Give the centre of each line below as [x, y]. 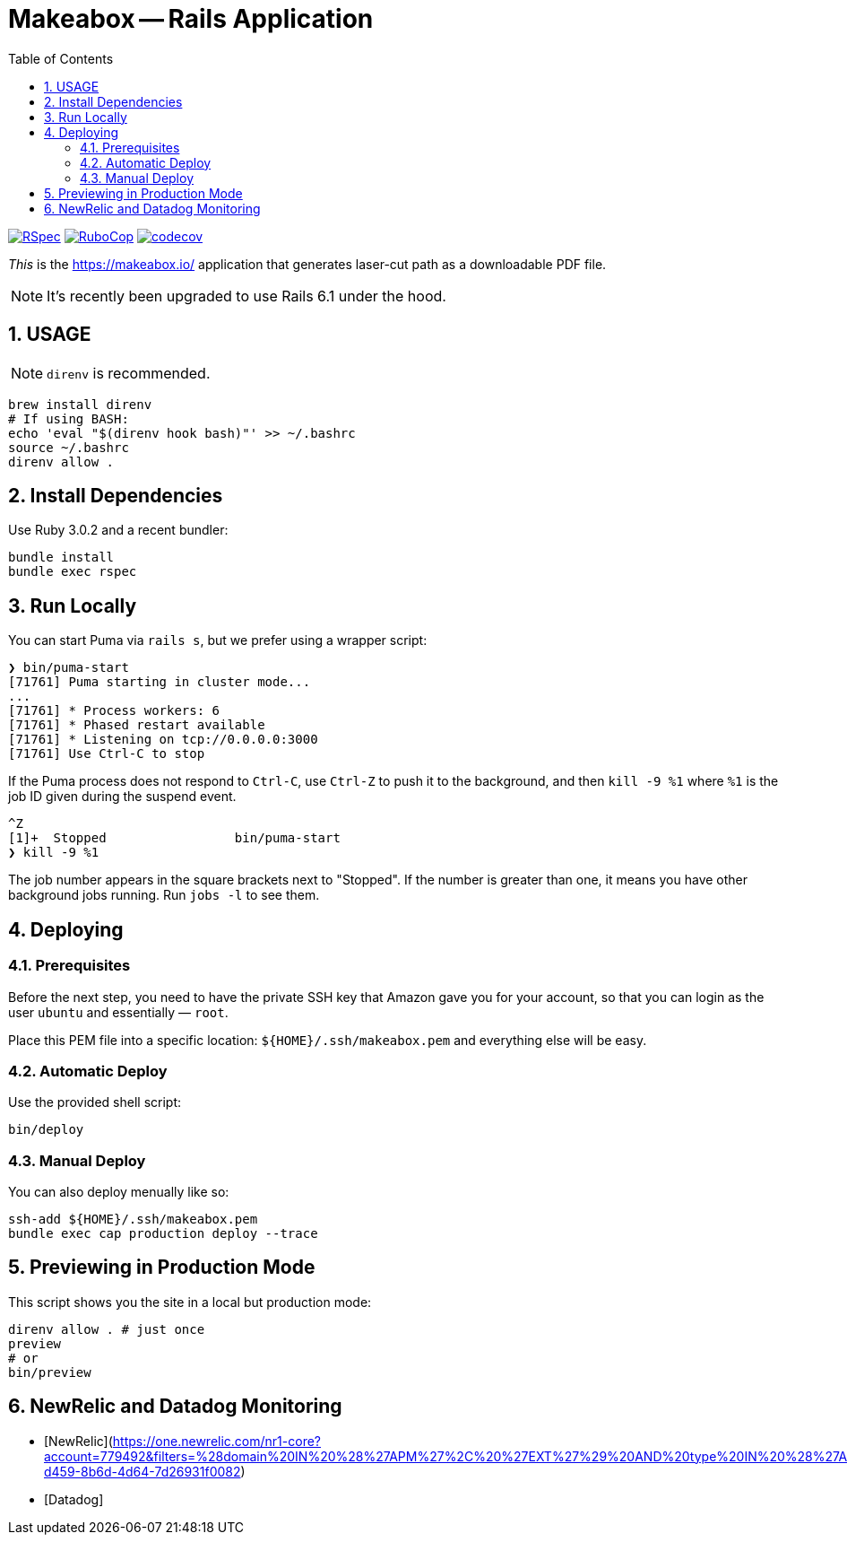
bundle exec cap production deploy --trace [163, 1233]
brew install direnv [80, 404]
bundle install [61, 558]
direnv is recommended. [129, 373]
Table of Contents [61, 58]
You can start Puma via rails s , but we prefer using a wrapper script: [218, 640]
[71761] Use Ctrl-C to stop [107, 754]
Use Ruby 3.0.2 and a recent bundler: [118, 530]
